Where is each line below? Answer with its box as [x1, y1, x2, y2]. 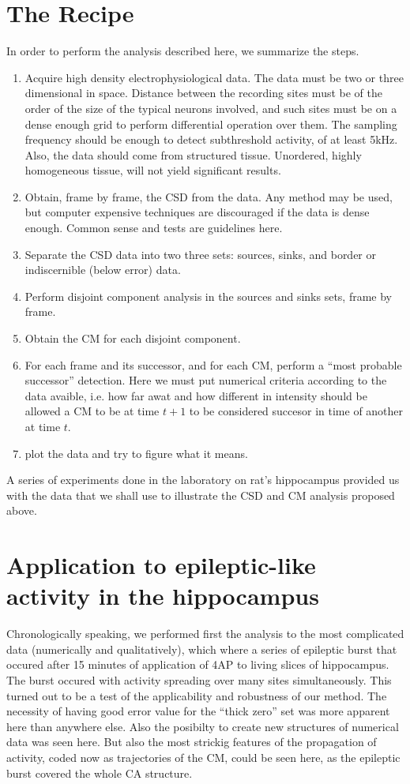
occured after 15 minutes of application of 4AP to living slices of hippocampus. [6, 656, 389, 673]
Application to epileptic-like [6, 549, 316, 581]
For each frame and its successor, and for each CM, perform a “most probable [24, 356, 402, 373]
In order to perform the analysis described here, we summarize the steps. [6, 43, 359, 59]
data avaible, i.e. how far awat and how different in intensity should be [24, 387, 367, 403]
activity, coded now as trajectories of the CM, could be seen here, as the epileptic [6, 749, 401, 766]
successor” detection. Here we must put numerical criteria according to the [24, 372, 387, 388]
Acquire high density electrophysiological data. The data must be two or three [24, 69, 404, 85]
